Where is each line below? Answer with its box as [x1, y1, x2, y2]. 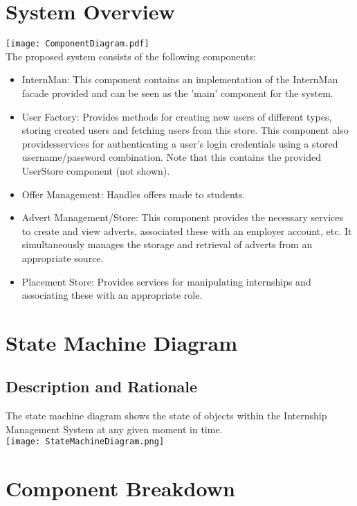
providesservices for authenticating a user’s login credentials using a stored [21, 136, 338, 150]
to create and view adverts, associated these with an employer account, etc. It [21, 223, 352, 238]
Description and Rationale [6, 376, 198, 397]
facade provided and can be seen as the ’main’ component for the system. [21, 85, 333, 100]
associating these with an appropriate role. [21, 288, 203, 302]
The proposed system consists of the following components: [6, 49, 256, 63]
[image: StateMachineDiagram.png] [6, 437, 165, 447]
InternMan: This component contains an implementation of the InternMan [21, 72, 338, 87]
